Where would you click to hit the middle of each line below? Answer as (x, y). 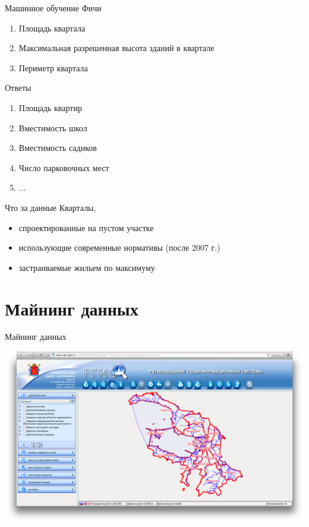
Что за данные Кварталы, (51, 207)
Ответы (18, 88)
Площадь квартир (50, 107)
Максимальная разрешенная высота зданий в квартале (116, 48)
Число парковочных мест (64, 167)
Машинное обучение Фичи (53, 8)
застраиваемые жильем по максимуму (87, 267)
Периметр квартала (53, 67)
